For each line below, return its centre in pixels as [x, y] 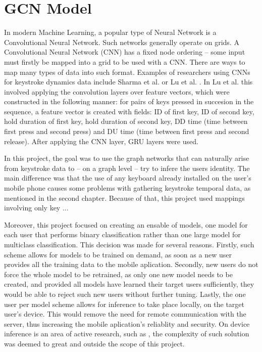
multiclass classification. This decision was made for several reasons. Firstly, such [129, 244]
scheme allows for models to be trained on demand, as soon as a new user [118, 254]
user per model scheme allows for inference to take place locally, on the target [124, 304]
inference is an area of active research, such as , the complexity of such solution [127, 334]
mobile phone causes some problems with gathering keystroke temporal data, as [127, 188]
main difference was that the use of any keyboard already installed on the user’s [128, 178]
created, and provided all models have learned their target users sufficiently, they [129, 284]
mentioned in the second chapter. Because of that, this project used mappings [124, 197]
